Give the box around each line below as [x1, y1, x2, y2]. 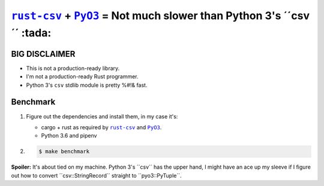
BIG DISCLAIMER [11, 48, 76, 59]
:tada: [21, 26, 52, 39]
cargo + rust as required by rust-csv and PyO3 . [41, 123, 162, 131]
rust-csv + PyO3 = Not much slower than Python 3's [11, 9, 281, 22]
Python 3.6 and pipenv [41, 132, 97, 139]
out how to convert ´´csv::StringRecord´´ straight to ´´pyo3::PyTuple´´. [11, 172, 182, 179]
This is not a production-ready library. [26, 65, 120, 72]
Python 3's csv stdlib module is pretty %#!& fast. [26, 81, 148, 89]
